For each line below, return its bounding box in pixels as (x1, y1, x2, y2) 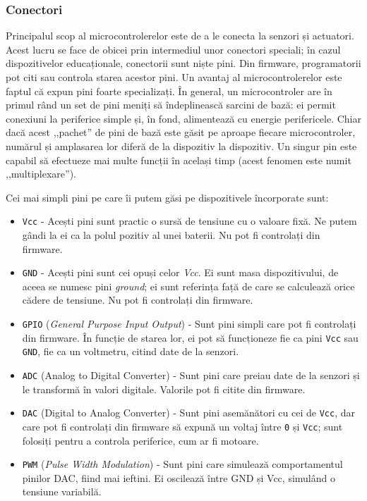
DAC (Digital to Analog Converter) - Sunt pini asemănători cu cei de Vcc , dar (22, 405, 355, 420)
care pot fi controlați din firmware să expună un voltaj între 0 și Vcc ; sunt (22, 419, 343, 433)
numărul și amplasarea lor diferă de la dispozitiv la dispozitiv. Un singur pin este (6, 138, 357, 153)
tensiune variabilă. (22, 484, 102, 499)
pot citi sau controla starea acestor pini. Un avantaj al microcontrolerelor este (6, 70, 342, 84)
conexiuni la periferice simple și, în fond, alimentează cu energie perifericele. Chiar (6, 111, 361, 125)
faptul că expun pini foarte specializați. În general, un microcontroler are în (6, 83, 332, 98)
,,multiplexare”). (6, 166, 77, 181)
